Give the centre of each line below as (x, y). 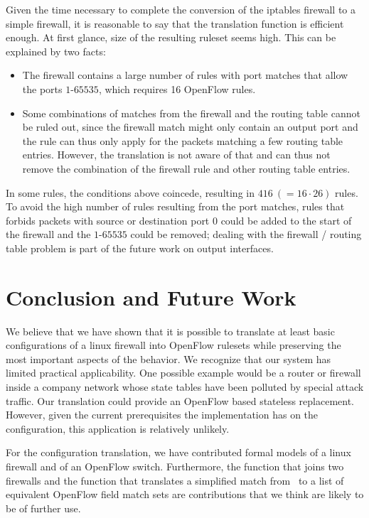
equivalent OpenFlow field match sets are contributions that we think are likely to (185, 494)
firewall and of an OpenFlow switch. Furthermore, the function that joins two (175, 466)
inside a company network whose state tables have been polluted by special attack (185, 387)
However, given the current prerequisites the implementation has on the (162, 415)
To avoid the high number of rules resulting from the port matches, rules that (175, 206)
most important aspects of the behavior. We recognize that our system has (169, 358)
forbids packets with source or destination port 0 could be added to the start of (179, 220)
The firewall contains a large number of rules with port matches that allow (185, 75)
